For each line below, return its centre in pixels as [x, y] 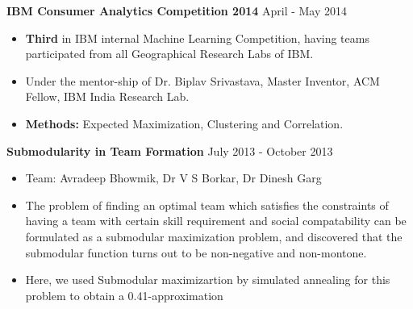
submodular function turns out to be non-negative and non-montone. [196, 252]
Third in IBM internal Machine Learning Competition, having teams [197, 38]
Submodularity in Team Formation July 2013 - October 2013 [170, 150]
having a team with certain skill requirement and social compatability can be [216, 221]
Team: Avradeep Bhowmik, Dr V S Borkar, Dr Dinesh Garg [173, 178]
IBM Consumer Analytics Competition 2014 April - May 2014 [177, 10]
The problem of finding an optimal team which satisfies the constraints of [207, 205]
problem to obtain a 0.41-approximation [124, 295]
